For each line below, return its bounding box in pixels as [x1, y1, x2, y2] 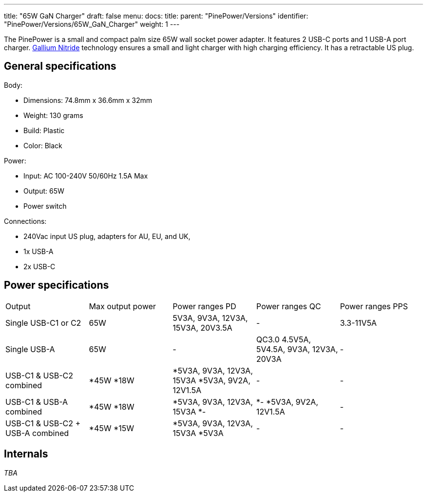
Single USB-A [5, 344, 55, 354]
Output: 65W [23, 186, 64, 195]
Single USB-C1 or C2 [5, 317, 81, 328]
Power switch [23, 201, 67, 210]
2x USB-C [23, 262, 56, 271]
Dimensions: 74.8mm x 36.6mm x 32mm [23, 96, 153, 104]
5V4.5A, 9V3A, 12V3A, [256, 344, 338, 354]
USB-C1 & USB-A [5, 397, 68, 407]
